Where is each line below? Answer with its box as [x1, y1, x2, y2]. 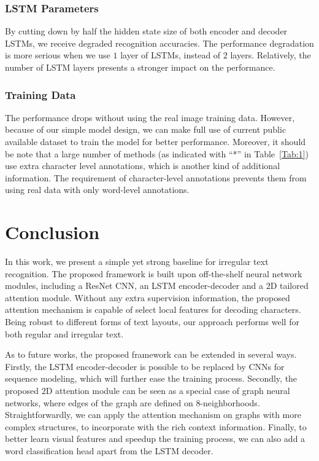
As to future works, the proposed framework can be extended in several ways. [5, 348, 297, 361]
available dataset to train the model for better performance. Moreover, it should [5, 135, 306, 148]
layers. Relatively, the [230, 49, 311, 61]
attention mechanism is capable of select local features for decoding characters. [5, 303, 301, 316]
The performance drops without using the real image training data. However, [5, 111, 295, 124]
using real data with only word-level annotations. [5, 183, 190, 196]
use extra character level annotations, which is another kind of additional [5, 159, 280, 172]
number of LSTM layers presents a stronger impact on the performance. [5, 61, 275, 73]
